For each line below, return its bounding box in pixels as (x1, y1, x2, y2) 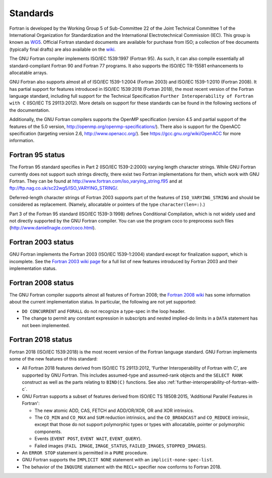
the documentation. (9, 107, 50, 113)
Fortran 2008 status (9, 278, 74, 287)
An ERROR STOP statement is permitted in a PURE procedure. (22, 449, 148, 456)
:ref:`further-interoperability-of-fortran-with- (167, 379, 259, 385)
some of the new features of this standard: (9, 355, 98, 362)
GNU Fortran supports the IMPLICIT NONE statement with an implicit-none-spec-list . (22, 457, 214, 463)
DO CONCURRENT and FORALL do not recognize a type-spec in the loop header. (22, 308, 186, 314)
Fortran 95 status (9, 151, 65, 159)
